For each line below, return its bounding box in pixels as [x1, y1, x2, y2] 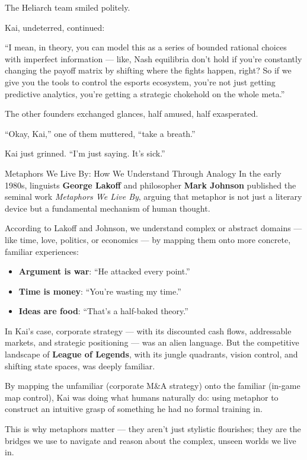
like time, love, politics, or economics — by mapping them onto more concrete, [5, 233, 291, 245]
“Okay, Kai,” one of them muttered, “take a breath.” [5, 127, 196, 139]
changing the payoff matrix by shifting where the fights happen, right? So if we [5, 64, 292, 76]
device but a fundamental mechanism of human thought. [5, 202, 210, 214]
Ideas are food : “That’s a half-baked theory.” [18, 305, 188, 317]
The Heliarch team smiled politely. [5, 1, 130, 13]
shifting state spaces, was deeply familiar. [5, 359, 155, 372]
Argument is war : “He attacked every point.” [18, 265, 190, 277]
